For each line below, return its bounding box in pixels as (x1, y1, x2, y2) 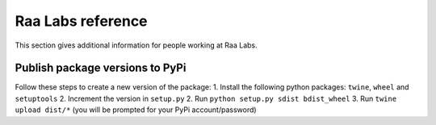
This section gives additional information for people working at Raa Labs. (15, 40, 258, 50)
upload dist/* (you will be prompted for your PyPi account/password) (15, 105, 258, 115)
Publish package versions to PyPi (15, 61, 187, 75)
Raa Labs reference (15, 12, 149, 30)
